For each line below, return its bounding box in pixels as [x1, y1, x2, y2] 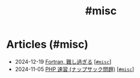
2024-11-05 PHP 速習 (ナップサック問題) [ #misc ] [14, 65, 135, 73]
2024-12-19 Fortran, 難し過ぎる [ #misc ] [14, 58, 112, 65]
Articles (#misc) [6, 38, 88, 51]
